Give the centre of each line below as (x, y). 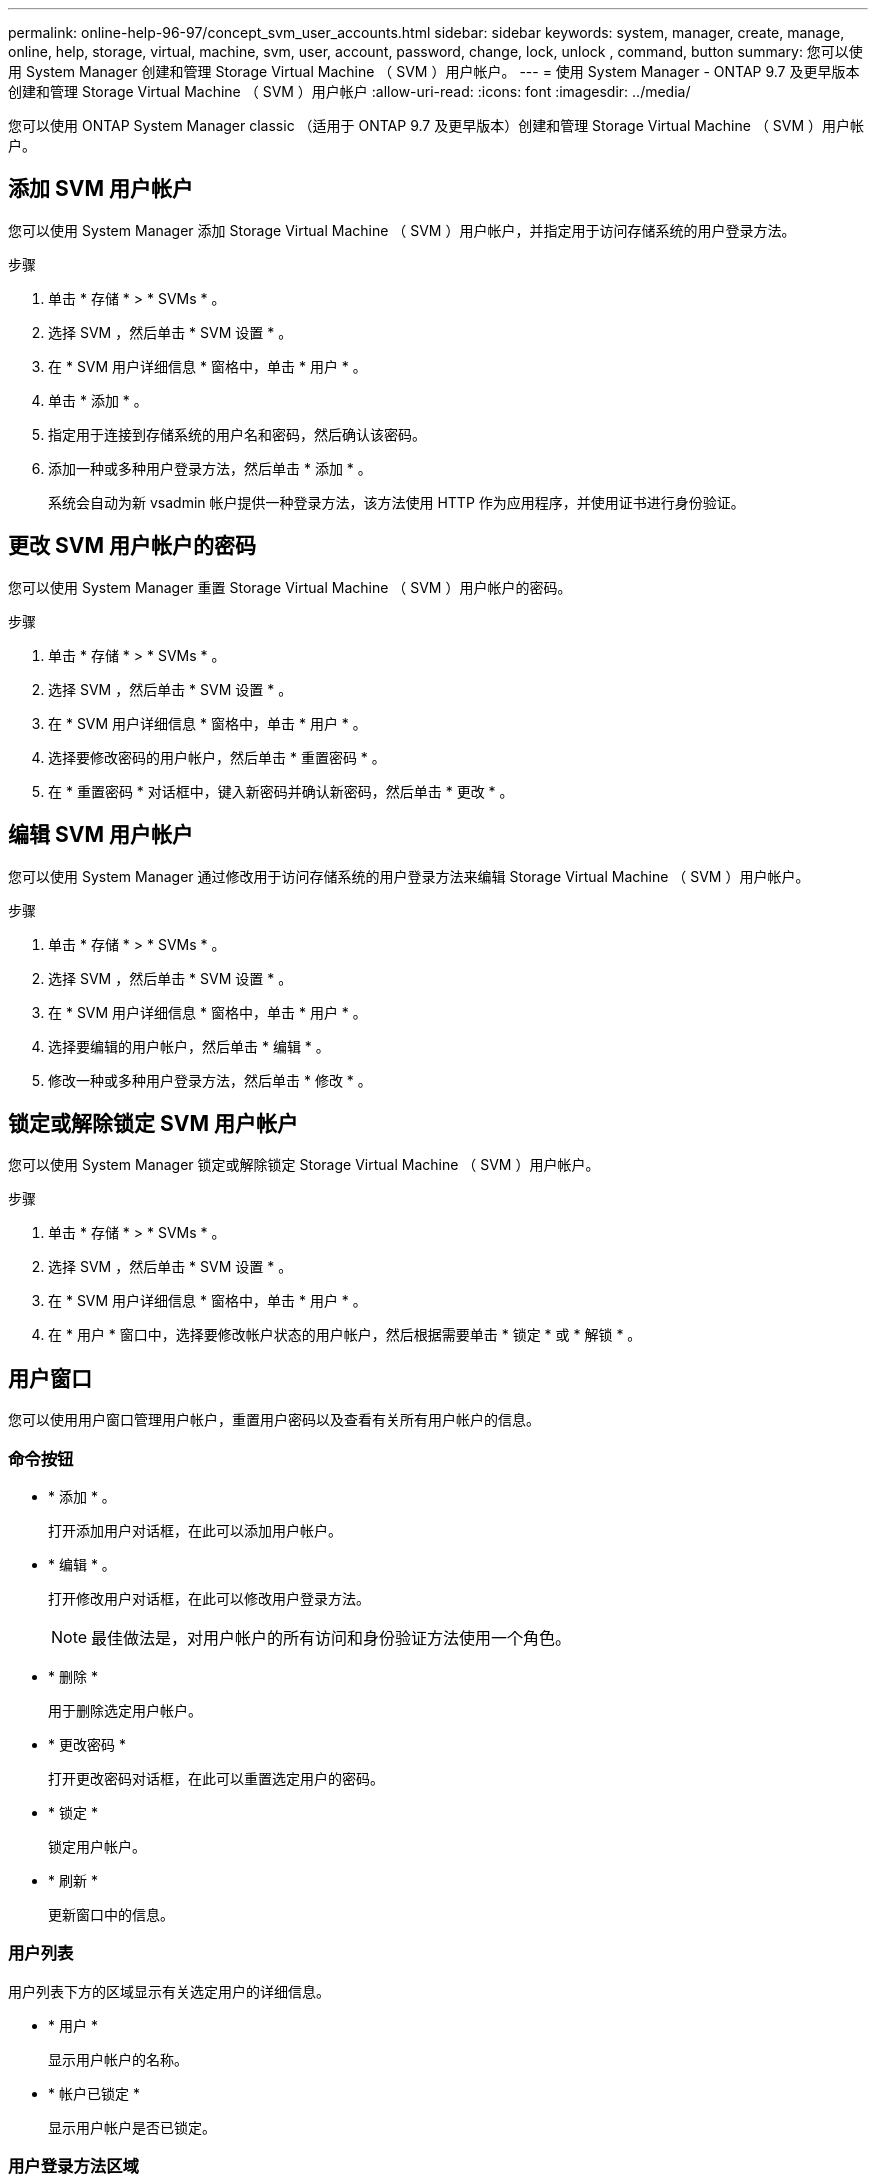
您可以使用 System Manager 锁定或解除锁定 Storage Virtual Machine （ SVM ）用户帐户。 (304, 1165)
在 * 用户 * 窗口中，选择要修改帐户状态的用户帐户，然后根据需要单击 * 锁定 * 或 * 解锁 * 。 (345, 1335)
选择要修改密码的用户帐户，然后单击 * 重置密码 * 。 (217, 757)
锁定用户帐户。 (97, 1846)
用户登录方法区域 (73, 2166)
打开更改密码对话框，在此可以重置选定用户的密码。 (216, 1778)
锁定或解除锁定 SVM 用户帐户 (153, 1123)
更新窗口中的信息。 (111, 1914)
